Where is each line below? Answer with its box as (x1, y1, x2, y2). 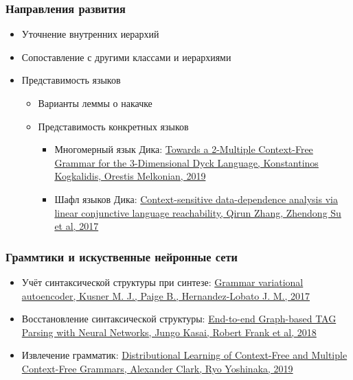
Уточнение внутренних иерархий (21, 27, 159, 41)
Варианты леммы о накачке (38, 96, 152, 110)
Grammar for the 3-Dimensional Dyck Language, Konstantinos (54, 155, 319, 169)
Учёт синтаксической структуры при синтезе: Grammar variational (21, 274, 304, 289)
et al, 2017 (54, 219, 99, 233)
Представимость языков (21, 73, 121, 87)
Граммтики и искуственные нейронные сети (5, 248, 238, 265)
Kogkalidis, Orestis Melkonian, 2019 (54, 169, 206, 183)
